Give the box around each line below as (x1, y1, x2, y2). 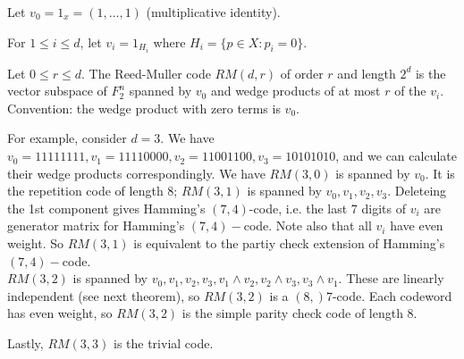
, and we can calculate (335, 146, 457, 165)
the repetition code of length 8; (7, 181, 178, 200)
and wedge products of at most (210, 81, 381, 100)
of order (280, 63, 324, 82)
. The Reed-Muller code (81, 63, 211, 82)
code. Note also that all (243, 216, 372, 235)
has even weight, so (7, 304, 113, 322)
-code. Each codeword (332, 286, 452, 305)
